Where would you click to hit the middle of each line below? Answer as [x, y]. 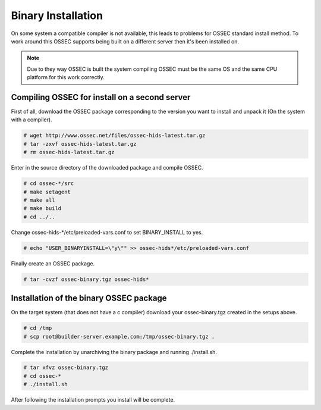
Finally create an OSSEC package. [53, 263]
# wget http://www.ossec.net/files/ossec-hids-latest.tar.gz [114, 136]
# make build [43, 209]
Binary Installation [57, 15]
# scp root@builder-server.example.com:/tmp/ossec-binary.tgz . [119, 337]
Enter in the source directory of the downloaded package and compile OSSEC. [107, 168]
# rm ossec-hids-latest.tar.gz [69, 152]
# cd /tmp [38, 328]
